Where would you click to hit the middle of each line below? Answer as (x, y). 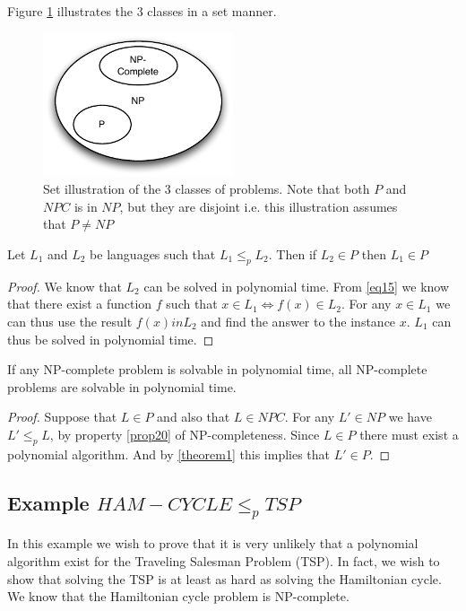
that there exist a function (80, 304)
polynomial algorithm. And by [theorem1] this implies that (169, 454)
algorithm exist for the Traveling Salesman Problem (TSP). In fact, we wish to (224, 560)
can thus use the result (70, 321)
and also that (194, 417)
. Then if (293, 253)
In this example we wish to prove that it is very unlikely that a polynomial (213, 543)
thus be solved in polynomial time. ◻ (111, 339)
